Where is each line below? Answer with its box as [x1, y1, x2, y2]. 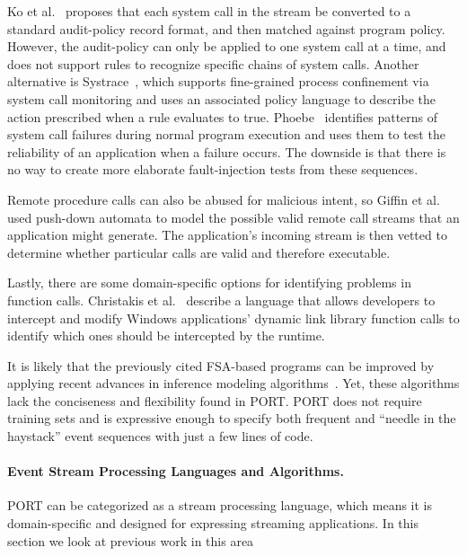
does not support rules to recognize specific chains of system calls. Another [7, 54, 419, 73]
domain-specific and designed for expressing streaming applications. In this [7, 514, 419, 533]
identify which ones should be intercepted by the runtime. [7, 326, 325, 345]
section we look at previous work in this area [7, 531, 254, 550]
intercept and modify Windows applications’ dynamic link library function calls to [7, 308, 460, 327]
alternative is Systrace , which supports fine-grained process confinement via [7, 72, 429, 91]
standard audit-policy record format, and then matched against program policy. [7, 19, 445, 38]
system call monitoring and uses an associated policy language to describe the [7, 89, 436, 108]
